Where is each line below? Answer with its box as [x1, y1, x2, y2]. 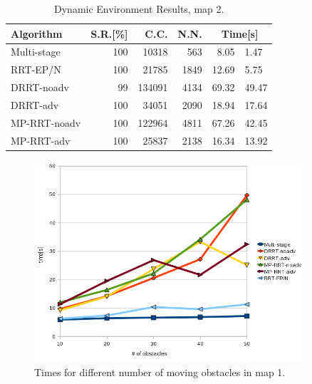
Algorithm [11, 26, 63, 41]
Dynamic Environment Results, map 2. [54, 1, 224, 16]
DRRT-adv [11, 97, 59, 112]
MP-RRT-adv [11, 133, 71, 147]
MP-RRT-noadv [11, 115, 81, 130]
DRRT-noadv [11, 80, 69, 95]
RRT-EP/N [11, 62, 61, 77]
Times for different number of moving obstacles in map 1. [34, 364, 286, 379]
